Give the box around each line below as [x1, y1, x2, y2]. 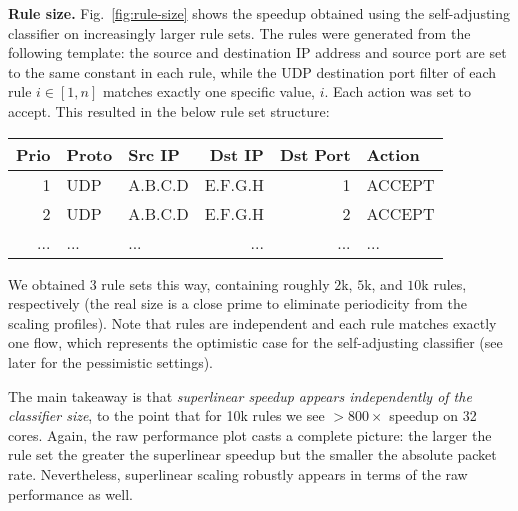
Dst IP [209, 142, 264, 166]
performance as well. [8, 483, 133, 504]
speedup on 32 [389, 405, 477, 426]
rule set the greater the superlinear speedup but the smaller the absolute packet [8, 444, 497, 465]
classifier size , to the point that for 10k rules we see [8, 405, 325, 426]
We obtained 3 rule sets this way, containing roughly [8, 273, 330, 294]
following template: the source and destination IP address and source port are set [8, 42, 507, 63]
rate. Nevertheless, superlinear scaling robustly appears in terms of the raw [8, 463, 468, 484]
